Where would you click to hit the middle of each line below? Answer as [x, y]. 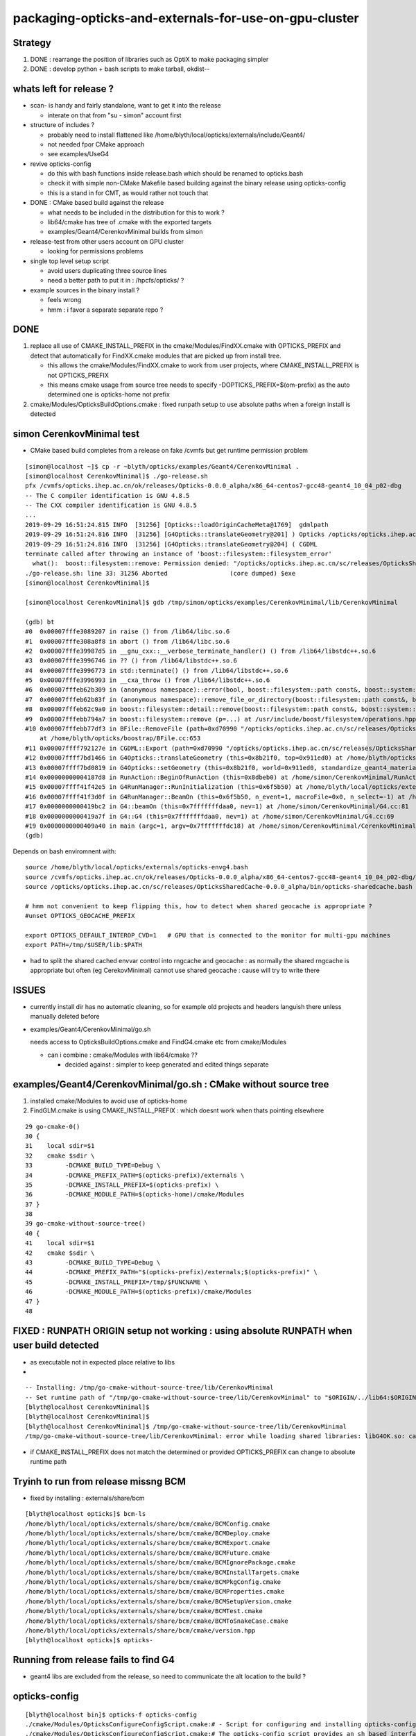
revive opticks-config [61, 164]
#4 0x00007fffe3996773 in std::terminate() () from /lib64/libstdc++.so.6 [157, 670]
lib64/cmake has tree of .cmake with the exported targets [129, 222]
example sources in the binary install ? [85, 290]
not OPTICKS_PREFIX [78, 375]
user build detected [56, 1345]
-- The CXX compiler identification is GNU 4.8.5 [111, 506]
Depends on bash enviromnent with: [65, 851]
